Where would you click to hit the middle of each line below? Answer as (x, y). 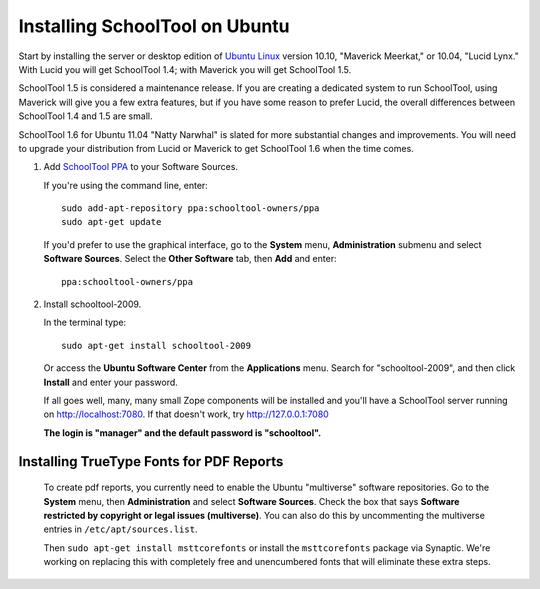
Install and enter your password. (111, 382)
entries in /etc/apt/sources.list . (120, 529)
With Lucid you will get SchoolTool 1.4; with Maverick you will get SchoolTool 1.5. (185, 69)
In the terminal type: (85, 322)
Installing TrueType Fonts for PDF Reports (151, 461)
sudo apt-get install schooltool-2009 (156, 345)
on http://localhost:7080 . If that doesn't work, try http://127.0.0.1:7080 (186, 414)
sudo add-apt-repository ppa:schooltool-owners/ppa (190, 208)
